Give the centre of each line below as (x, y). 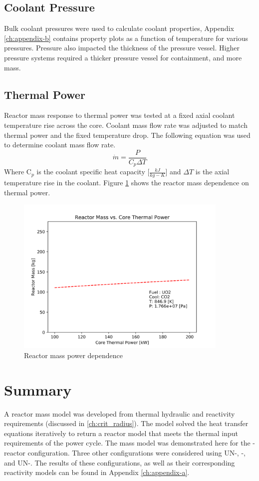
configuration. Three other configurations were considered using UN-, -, (136, 452)
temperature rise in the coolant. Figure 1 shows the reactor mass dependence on (127, 183)
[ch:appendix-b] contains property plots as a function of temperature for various (126, 38)
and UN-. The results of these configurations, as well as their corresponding (120, 462)
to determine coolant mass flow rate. (60, 145)
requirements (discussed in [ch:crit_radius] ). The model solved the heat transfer (126, 423)
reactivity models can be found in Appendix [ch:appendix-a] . (97, 472)
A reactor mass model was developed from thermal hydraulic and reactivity (120, 413)
